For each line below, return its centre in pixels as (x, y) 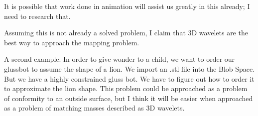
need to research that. (37, 16)
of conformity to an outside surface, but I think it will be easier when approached (129, 98)
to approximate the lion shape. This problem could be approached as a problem (126, 88)
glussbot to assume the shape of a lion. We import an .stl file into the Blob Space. (129, 68)
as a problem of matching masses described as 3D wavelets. (94, 108)
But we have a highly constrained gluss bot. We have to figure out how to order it (129, 78)
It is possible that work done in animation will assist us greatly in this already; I (127, 6)
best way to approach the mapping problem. (72, 42)
